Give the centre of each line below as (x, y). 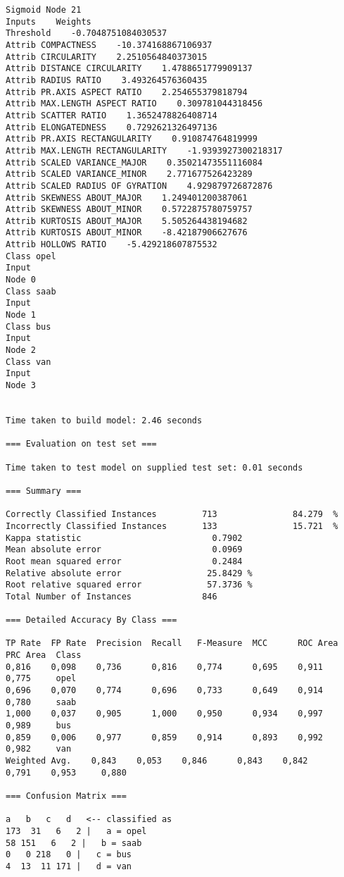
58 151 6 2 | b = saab (74, 843)
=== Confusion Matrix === (66, 796)
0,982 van (39, 749)
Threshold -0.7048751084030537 (87, 33)
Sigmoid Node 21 (44, 10)
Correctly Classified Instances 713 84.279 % (172, 515)
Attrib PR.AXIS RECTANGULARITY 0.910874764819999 (132, 139)
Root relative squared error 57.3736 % (129, 585)
